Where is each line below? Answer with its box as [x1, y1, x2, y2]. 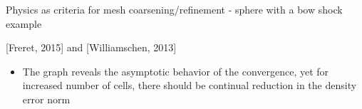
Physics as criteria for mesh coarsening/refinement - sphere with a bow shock [6, 2, 343, 16]
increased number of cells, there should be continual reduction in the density [22, 78, 357, 93]
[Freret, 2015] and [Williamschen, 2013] [6, 40, 177, 55]
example [6, 16, 42, 31]
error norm [22, 91, 71, 106]
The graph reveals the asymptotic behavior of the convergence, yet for [22, 63, 329, 78]
